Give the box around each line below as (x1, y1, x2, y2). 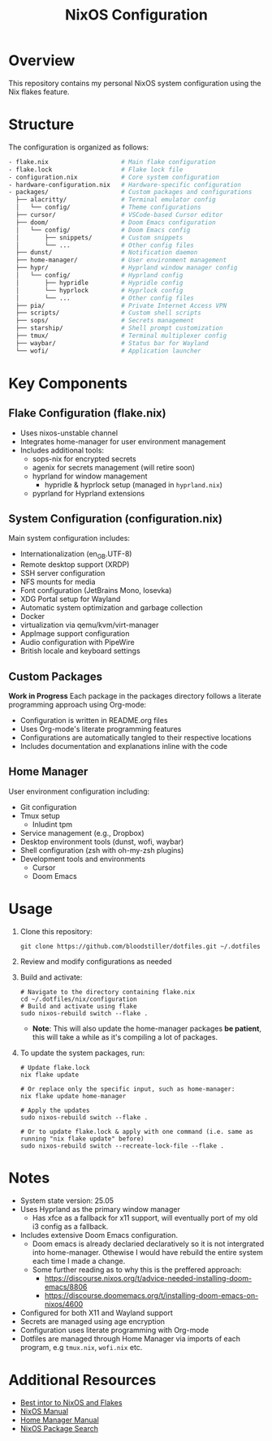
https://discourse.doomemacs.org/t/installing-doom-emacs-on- (44, 1290, 259, 1300)
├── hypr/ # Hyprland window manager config (15, 264, 238, 272)
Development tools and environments (19, 854, 146, 863)
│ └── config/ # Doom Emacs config (15, 226, 191, 234)
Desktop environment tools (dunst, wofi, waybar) (19, 837, 184, 846)
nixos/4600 (44, 1299, 84, 1309)
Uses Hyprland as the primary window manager (19, 1204, 180, 1214)
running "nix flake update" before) (19, 1135, 145, 1143)
